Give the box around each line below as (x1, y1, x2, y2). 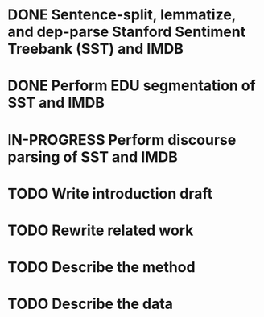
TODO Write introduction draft (7, 184, 213, 203)
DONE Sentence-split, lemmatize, (7, 6, 237, 24)
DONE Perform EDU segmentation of (7, 76, 256, 95)
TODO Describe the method (7, 258, 196, 277)
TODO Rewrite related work (7, 221, 194, 239)
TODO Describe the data (7, 295, 174, 313)
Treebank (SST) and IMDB (7, 40, 184, 58)
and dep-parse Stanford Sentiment (7, 23, 246, 41)
